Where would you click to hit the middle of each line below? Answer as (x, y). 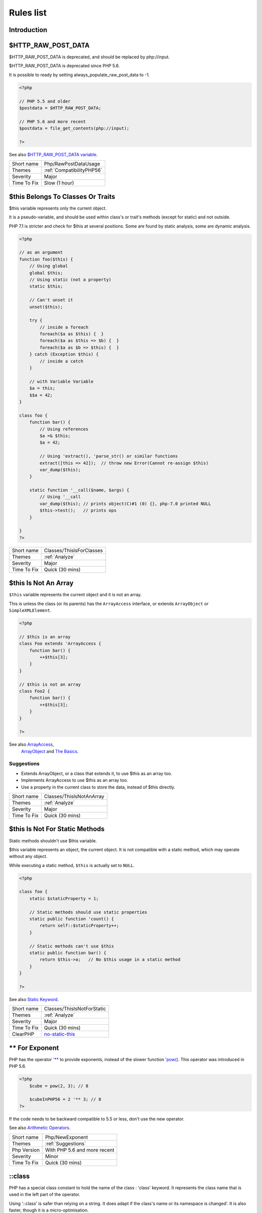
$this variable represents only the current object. (58, 208)
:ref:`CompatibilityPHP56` (73, 170)
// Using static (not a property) (70, 279)
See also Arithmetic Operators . (40, 1128)
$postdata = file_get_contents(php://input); (74, 128)
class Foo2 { (35, 691)
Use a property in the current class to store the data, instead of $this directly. (98, 787)
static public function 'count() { (72, 919)
